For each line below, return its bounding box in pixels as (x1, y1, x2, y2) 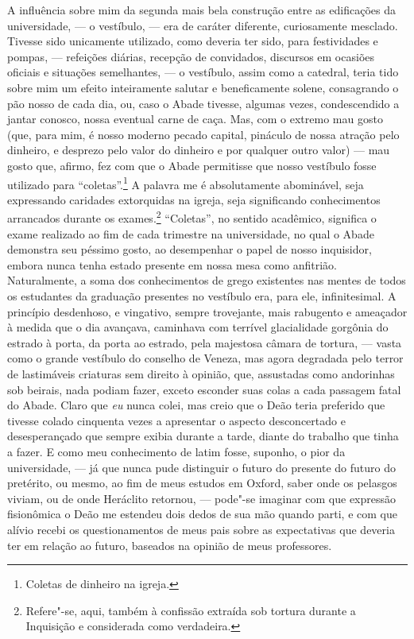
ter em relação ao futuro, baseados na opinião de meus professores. (7, 536, 332, 553)
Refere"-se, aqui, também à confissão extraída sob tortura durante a (25, 602, 356, 618)
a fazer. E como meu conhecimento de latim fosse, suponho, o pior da (7, 443, 346, 459)
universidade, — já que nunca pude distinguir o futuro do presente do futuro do (7, 459, 396, 475)
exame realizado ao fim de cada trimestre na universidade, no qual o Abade (7, 225, 374, 242)
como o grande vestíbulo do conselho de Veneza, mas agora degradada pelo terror (7, 350, 404, 366)
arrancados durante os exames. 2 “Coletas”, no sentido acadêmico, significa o (7, 207, 377, 227)
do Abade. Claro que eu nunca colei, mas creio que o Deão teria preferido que (7, 397, 385, 413)
